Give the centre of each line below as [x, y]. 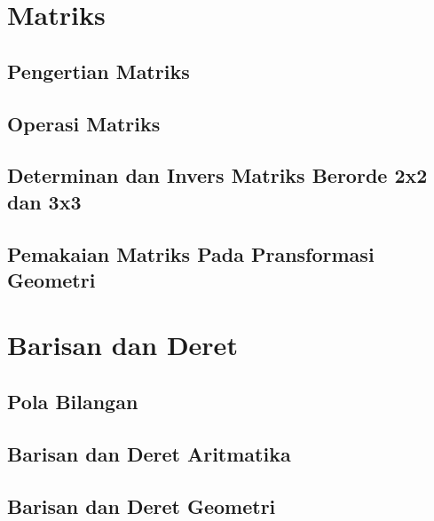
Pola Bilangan [73, 402]
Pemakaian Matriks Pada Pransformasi [191, 253]
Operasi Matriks [84, 123]
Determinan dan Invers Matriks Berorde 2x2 [217, 175]
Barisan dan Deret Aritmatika [149, 453]
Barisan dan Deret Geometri [142, 505]
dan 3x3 [44, 201]
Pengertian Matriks [99, 71]
